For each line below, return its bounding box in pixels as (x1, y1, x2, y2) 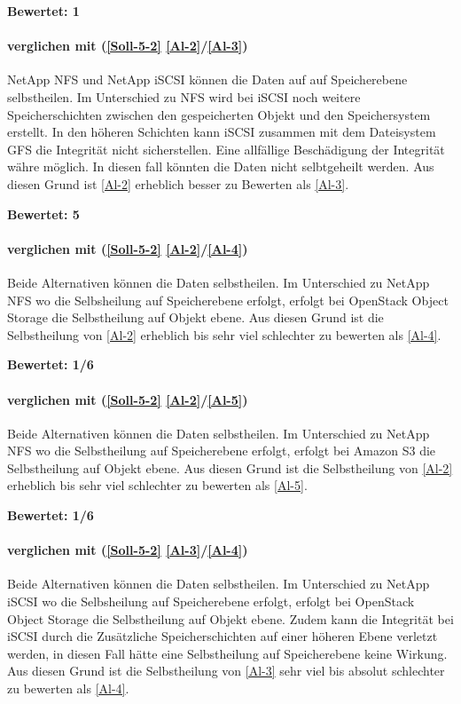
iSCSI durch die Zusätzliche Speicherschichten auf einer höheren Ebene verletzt (7, 627, 438, 645)
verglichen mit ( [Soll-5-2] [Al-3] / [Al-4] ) (7, 541, 248, 559)
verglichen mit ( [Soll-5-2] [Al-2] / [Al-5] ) (7, 390, 248, 408)
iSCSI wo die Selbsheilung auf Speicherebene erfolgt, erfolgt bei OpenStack (7, 592, 415, 611)
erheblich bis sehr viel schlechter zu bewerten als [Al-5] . (7, 476, 308, 494)
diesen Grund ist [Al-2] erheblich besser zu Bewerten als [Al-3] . (7, 174, 349, 193)
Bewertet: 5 (7, 204, 80, 223)
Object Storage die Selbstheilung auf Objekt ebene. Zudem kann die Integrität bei (7, 609, 454, 628)
